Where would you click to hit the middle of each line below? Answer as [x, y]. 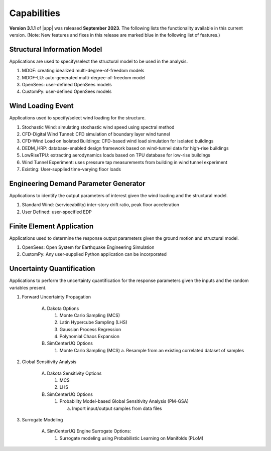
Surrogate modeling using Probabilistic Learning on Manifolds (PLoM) [131, 438]
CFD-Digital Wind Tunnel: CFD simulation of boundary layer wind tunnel [96, 134]
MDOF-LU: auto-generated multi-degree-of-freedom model [84, 77]
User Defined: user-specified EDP [57, 212]
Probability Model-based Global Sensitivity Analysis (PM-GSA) [124, 401]
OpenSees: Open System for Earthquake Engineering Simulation [88, 247]
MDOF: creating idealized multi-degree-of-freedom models [83, 71]
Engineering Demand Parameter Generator [77, 183]
